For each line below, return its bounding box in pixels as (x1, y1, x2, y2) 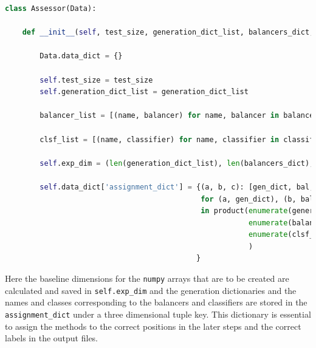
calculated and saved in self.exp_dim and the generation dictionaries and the (5, 284, 297, 296)
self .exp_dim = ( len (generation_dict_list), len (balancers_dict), (39, 159, 314, 168)
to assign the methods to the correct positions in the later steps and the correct (5, 319, 301, 332)
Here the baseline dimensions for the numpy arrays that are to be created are (5, 272, 289, 285)
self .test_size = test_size (39, 75, 153, 84)
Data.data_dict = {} (39, 52, 123, 61)
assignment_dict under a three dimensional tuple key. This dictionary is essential (5, 307, 311, 320)
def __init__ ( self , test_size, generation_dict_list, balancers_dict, (22, 28, 314, 37)
